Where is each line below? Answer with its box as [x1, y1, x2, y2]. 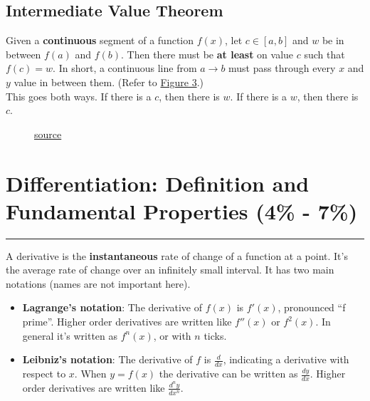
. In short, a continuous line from [53, 61, 197, 75]
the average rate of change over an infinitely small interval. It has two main [6, 262, 334, 277]
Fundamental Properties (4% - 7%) [6, 196, 358, 225]
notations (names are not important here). [6, 276, 191, 291]
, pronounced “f [277, 300, 346, 315]
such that [304, 46, 345, 61]
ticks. [203, 328, 227, 343]
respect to [22, 366, 66, 381]
